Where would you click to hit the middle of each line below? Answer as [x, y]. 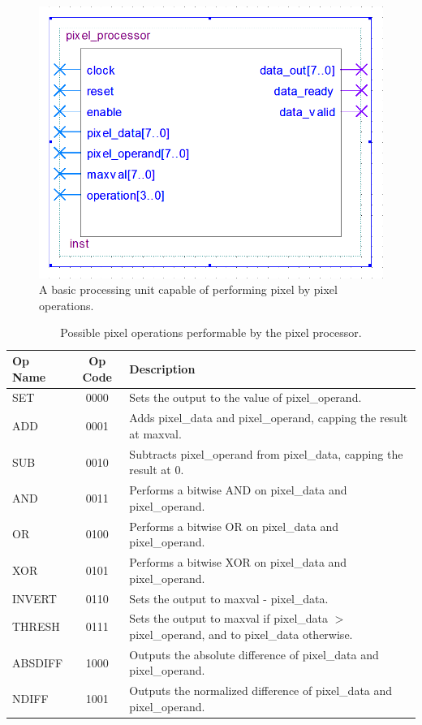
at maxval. [155, 433]
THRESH [36, 626]
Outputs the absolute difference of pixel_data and [254, 654]
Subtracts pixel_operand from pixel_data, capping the [266, 453]
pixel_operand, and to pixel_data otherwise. [241, 634]
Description [162, 368]
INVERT [34, 598]
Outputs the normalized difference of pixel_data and [261, 690]
